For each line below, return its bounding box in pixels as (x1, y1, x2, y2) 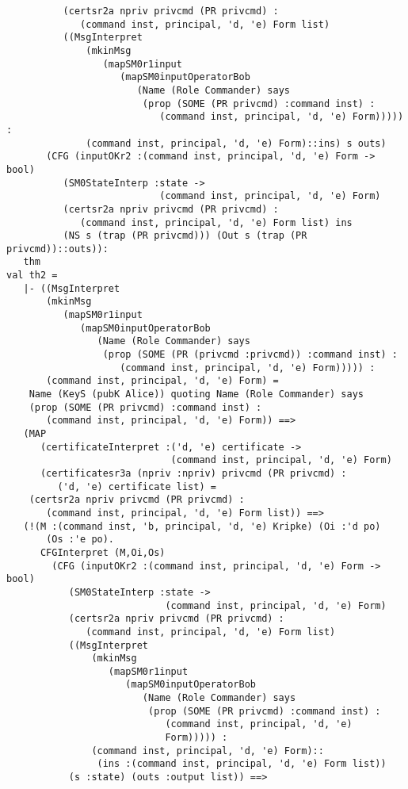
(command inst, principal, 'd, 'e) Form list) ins (80, 216, 353, 228)
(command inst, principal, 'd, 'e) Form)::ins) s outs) (86, 137, 387, 149)
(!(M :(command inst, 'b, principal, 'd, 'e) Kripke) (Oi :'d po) (23, 520, 381, 532)
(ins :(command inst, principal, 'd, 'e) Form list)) (97, 758, 387, 770)
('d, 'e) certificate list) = (57, 481, 216, 492)
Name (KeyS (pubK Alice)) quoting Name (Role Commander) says (29, 389, 364, 400)
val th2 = (6, 270, 58, 282)
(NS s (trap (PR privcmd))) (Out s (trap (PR (63, 230, 307, 242)
